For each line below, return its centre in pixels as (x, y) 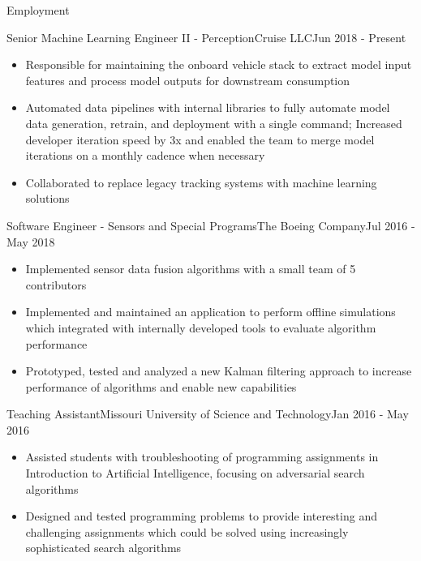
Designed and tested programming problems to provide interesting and (201, 516)
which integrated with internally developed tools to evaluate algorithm (201, 327)
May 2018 (31, 241)
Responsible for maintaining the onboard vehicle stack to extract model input (219, 64)
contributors (56, 284)
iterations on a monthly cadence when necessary (145, 155)
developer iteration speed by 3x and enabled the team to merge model (200, 139)
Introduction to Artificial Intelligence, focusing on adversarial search (195, 473)
